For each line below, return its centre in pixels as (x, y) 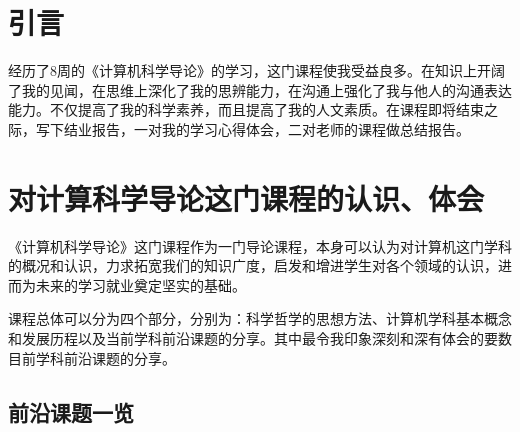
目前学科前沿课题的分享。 (92, 357)
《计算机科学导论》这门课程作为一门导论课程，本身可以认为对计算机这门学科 (260, 245)
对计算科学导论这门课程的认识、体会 (246, 197)
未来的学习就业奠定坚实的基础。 (140, 284)
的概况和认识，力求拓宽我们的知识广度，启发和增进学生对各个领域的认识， (253, 265)
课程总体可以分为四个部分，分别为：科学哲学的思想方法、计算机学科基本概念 (260, 318)
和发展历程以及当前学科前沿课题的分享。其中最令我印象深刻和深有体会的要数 (260, 338)
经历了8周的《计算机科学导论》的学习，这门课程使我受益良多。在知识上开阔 (256, 70)
